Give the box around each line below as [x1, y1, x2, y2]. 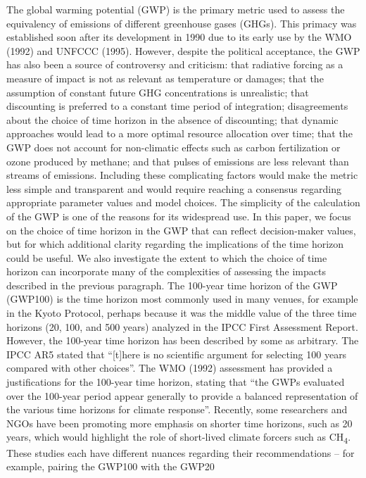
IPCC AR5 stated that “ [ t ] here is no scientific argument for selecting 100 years [6, 346, 347, 361]
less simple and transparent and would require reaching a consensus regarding [6, 181, 342, 196]
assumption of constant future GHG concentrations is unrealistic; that [6, 84, 309, 99]
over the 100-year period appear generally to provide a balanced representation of [6, 388, 358, 403]
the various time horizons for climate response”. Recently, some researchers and [6, 402, 348, 417]
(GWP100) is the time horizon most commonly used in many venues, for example [6, 291, 358, 306]
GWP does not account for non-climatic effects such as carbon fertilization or [6, 139, 341, 154]
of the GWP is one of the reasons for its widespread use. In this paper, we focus [6, 208, 351, 223]
